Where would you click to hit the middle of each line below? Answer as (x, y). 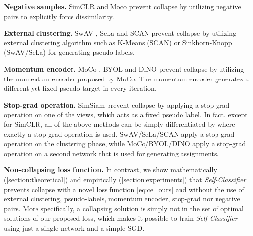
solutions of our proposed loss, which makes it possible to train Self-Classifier (121, 218)
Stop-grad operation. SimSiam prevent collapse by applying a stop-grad (117, 104)
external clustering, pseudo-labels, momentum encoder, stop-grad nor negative (122, 199)
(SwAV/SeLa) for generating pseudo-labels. (69, 52)
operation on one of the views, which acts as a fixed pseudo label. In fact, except (126, 114)
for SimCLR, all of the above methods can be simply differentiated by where (120, 124)
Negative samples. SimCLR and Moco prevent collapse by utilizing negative (123, 6)
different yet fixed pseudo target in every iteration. (80, 88)
